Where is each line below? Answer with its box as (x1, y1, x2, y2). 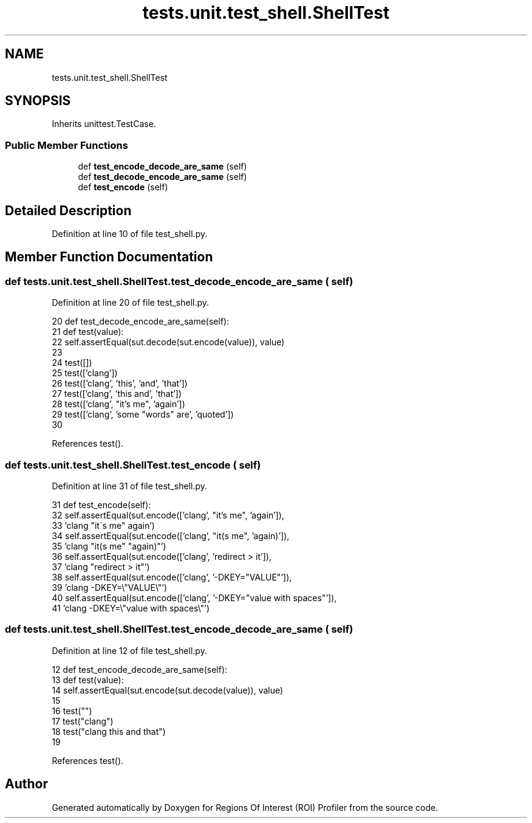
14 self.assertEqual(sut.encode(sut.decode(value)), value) (52, 684, 284, 695)
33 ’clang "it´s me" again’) (52, 520, 155, 531)
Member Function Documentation (5, 249, 213, 265)
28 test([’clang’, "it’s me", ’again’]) (52, 399, 185, 410)
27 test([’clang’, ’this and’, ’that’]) (52, 388, 182, 399)
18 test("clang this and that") (52, 726, 166, 737)
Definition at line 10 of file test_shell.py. (52, 229, 208, 239)
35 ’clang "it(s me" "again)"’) (52, 541, 166, 551)
